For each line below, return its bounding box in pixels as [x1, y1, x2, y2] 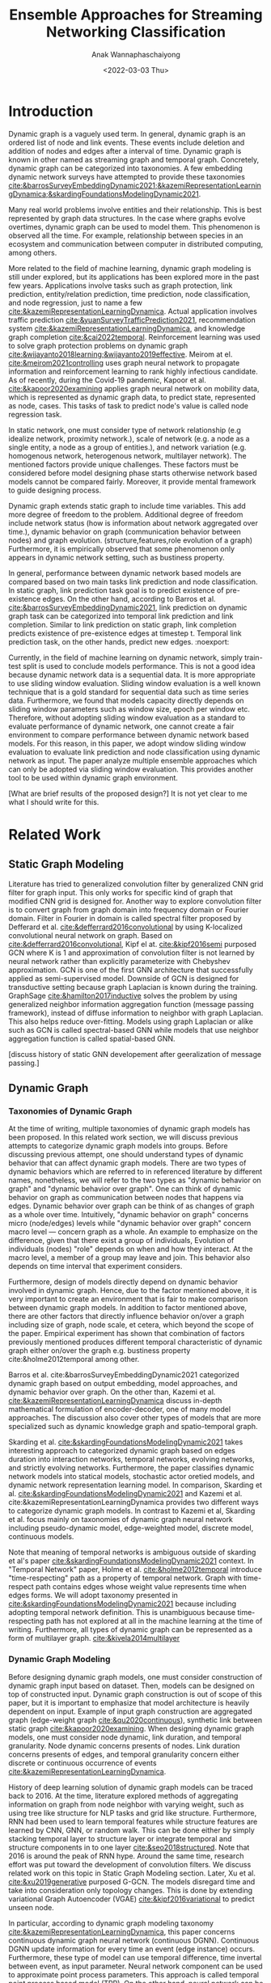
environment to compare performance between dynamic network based [8, 729, 249, 739]
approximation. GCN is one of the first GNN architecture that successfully [8, 965, 253, 975]
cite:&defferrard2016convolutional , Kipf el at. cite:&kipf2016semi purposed [8, 939, 257, 949]
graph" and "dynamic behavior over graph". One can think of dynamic [8, 1184, 241, 1194]
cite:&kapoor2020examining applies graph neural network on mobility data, [8, 383, 260, 393]
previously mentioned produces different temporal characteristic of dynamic [8, 1337, 263, 1347]
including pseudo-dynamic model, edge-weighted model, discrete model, [8, 1523, 254, 1533]
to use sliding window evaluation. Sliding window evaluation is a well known [8, 678, 261, 688]
